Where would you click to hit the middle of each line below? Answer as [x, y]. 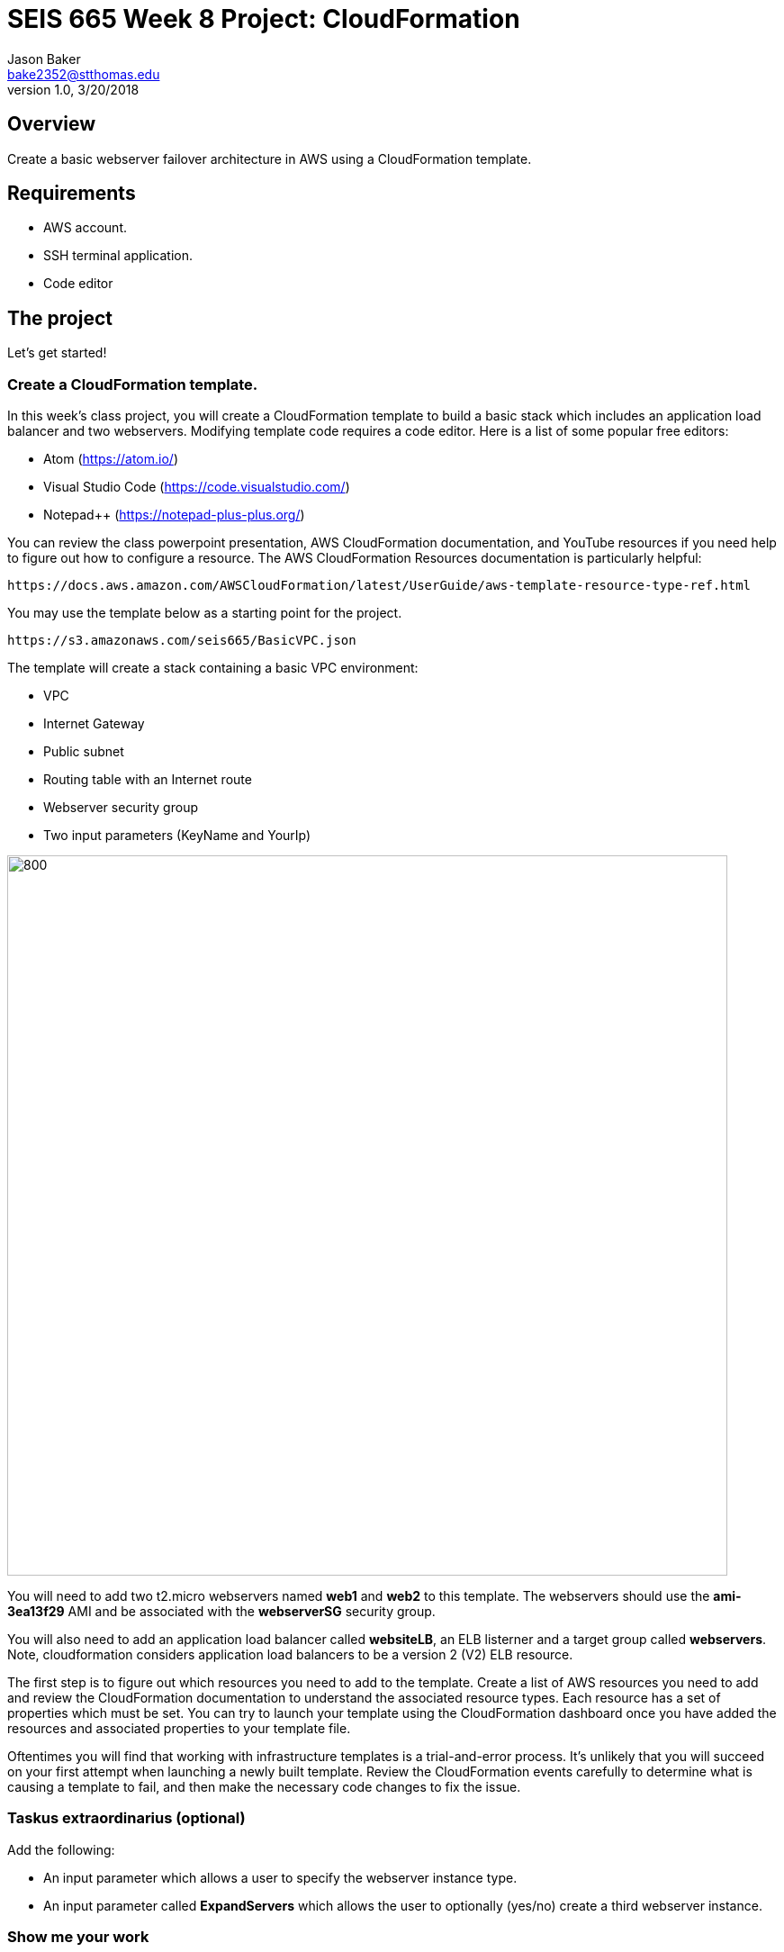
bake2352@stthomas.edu [84, 74]
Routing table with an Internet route [148, 780]
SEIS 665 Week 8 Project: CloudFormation [264, 19]
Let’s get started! [57, 353]
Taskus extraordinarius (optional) [126, 1818]
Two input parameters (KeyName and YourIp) [177, 836]
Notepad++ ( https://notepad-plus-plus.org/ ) [174, 515]
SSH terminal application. [118, 256]
